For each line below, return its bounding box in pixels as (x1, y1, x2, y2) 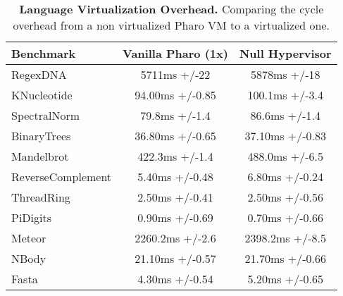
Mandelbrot (11, 148, 69, 164)
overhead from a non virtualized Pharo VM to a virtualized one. (13, 17, 330, 33)
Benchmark (11, 45, 76, 61)
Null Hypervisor (239, 45, 332, 61)
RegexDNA (11, 66, 67, 82)
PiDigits (11, 209, 51, 226)
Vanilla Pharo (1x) (123, 45, 228, 61)
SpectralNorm (11, 107, 80, 123)
